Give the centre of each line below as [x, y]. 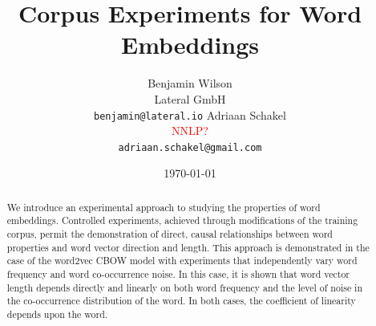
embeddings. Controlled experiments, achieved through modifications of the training [182, 220]
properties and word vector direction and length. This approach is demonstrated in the [188, 247]
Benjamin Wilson [190, 83]
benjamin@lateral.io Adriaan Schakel [190, 114]
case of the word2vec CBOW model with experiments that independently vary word [182, 261]
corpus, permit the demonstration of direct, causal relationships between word [170, 234]
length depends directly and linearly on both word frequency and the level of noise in [185, 287]
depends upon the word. [57, 314]
